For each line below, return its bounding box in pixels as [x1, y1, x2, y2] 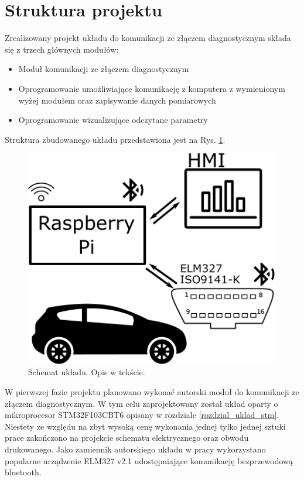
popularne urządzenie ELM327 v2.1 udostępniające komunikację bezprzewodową [5, 454, 293, 467]
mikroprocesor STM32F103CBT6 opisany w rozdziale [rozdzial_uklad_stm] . [5, 409, 279, 421]
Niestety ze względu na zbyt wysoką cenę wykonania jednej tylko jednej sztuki [5, 420, 286, 432]
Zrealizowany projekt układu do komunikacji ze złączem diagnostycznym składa [5, 32, 291, 44]
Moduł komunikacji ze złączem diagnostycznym [18, 63, 189, 75]
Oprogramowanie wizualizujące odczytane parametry [18, 114, 208, 126]
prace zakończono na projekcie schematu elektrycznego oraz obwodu [5, 431, 249, 444]
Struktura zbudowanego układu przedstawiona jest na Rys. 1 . [5, 133, 226, 145]
